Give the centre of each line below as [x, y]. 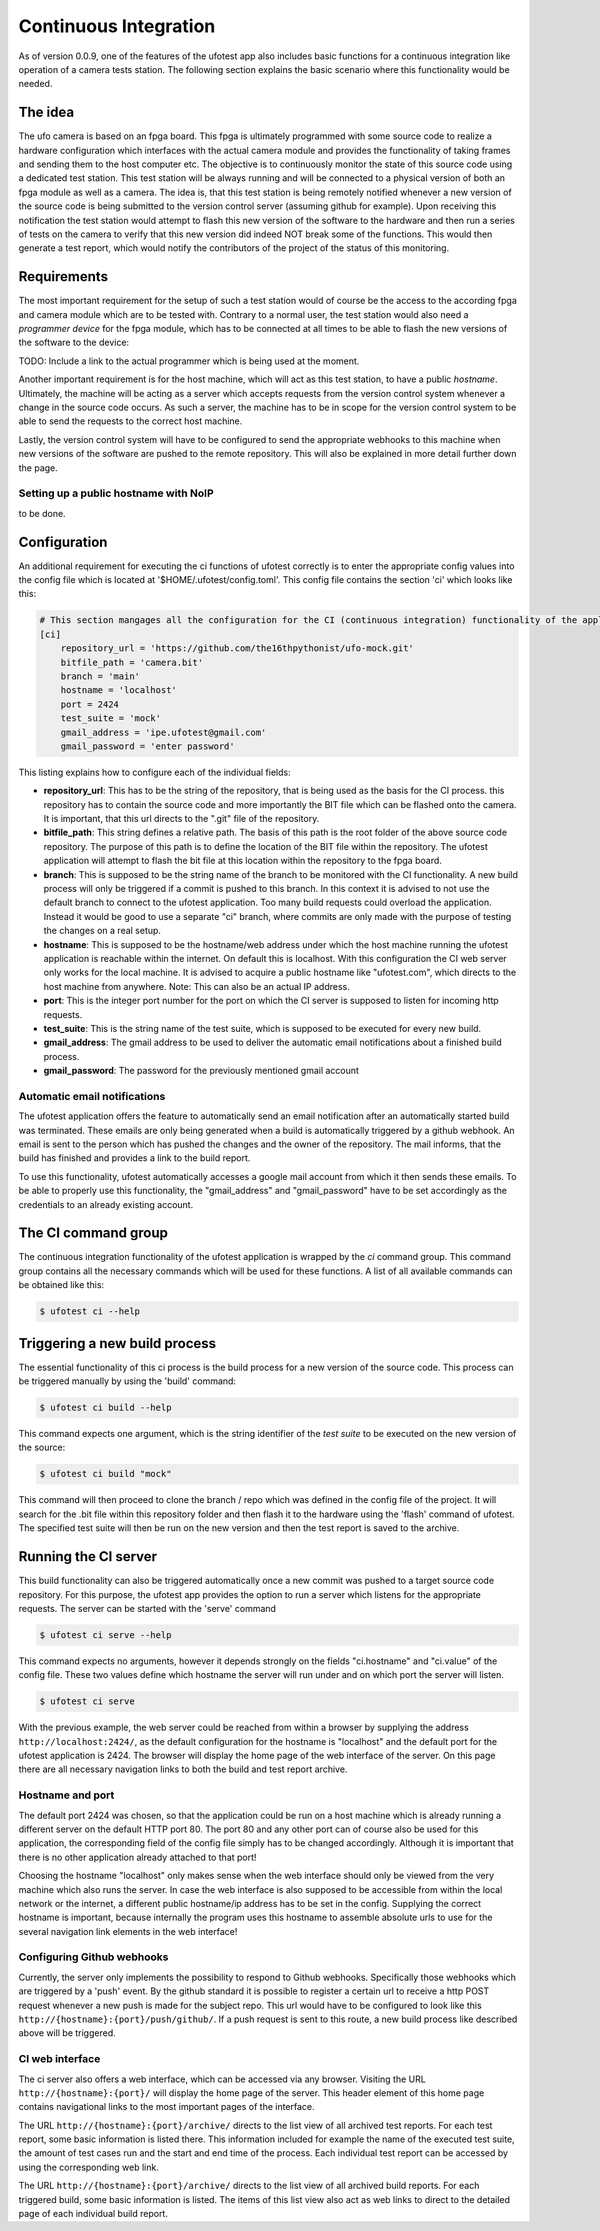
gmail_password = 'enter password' [147, 746]
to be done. [42, 513]
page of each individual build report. [93, 2214]
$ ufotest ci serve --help [105, 1634]
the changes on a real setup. [102, 931]
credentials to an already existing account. [106, 1204]
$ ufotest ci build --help [105, 1408]
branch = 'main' [100, 676]
